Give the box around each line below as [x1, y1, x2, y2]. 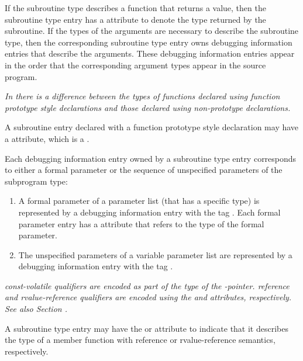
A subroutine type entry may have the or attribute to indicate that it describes [5, 322, 288, 334]
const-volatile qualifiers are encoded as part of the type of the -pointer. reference [5, 279, 290, 291]
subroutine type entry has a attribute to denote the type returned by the [5, 13, 266, 25]
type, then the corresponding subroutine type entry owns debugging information [5, 36, 292, 48]
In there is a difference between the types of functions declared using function [5, 90, 280, 102]
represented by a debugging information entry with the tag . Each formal [18, 206, 281, 218]
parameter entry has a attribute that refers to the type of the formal [18, 217, 264, 230]
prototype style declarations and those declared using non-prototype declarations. [5, 101, 291, 113]
